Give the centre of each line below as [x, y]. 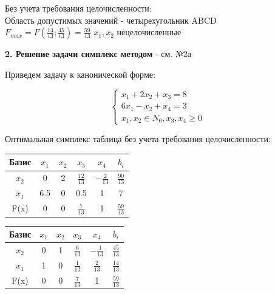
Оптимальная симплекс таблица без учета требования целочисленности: [138, 139]
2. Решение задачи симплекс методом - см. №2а [98, 54]
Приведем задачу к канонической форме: [80, 74]
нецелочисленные [149, 32]
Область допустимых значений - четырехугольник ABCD [111, 20]
